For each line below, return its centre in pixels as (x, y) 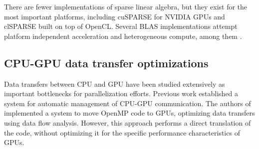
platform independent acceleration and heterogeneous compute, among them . (123, 36)
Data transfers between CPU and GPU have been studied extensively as (115, 83)
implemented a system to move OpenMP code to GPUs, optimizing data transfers (129, 113)
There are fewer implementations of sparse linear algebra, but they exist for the (126, 6)
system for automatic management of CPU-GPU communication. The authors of (128, 103)
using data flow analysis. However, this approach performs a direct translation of (128, 122)
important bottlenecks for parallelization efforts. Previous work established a (121, 93)
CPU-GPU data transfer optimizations (106, 63)
